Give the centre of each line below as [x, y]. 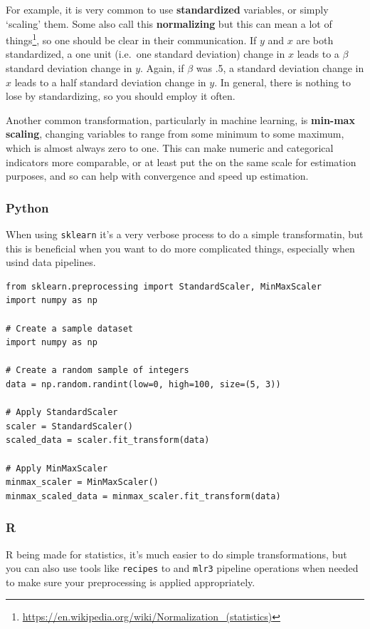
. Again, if [162, 68]
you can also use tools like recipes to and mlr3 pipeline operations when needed [182, 568]
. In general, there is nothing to [283, 82]
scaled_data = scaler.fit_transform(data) [108, 440]
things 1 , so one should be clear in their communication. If [131, 39]
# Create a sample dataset [69, 328]
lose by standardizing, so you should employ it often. [121, 96]
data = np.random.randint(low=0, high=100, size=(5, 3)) [143, 384]
